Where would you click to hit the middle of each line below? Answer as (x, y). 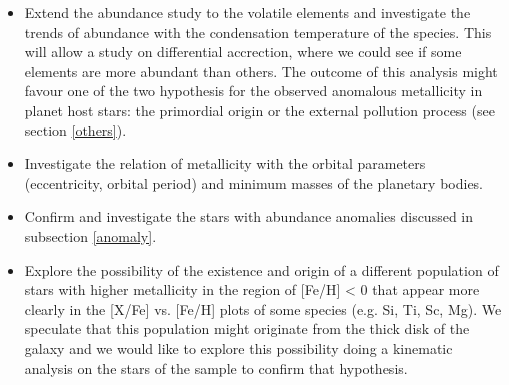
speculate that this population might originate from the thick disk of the (247, 328)
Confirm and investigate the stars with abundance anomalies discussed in (249, 216)
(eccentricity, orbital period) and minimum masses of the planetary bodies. (254, 182)
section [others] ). (75, 129)
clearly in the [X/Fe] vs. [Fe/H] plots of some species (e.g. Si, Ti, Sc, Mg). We (263, 308)
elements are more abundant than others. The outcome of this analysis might (261, 70)
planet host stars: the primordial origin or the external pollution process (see (259, 109)
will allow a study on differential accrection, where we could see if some (243, 51)
